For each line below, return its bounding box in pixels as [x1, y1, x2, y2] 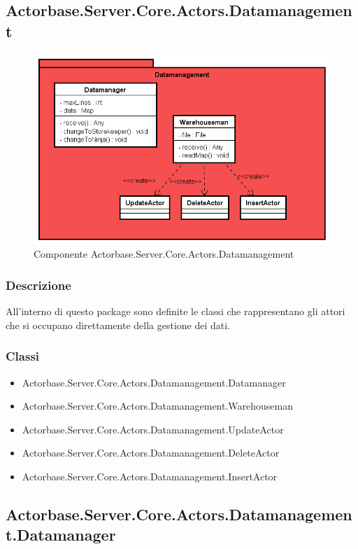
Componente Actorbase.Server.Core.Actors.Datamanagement [34, 246, 294, 261]
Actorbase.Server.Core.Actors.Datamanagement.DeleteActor [22, 445, 280, 460]
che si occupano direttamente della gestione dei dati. [6, 317, 231, 332]
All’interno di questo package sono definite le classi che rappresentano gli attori [6, 304, 345, 319]
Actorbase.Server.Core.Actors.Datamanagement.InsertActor [22, 468, 278, 483]
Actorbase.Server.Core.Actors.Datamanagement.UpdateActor [22, 422, 284, 436]
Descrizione [6, 276, 71, 293]
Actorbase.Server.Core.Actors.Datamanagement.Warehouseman [22, 398, 294, 413]
